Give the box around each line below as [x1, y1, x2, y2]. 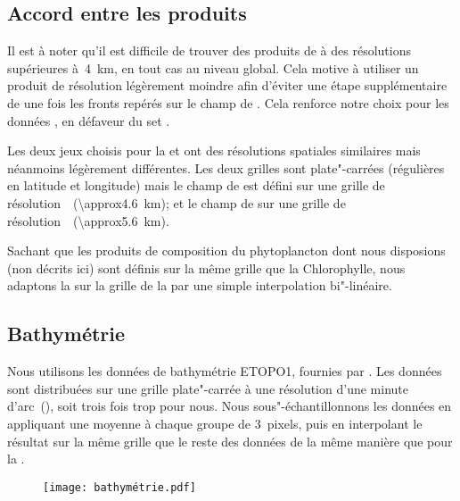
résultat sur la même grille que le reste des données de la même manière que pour [7, 431, 453, 450]
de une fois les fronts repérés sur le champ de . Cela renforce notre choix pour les [7, 93, 449, 112]
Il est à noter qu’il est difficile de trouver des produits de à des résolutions [7, 41, 411, 60]
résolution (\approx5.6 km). [7, 211, 169, 230]
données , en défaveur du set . [7, 111, 170, 129]
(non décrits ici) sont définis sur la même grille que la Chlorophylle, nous [7, 258, 406, 277]
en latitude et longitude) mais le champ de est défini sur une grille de [7, 176, 385, 195]
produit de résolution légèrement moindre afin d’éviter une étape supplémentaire [7, 76, 448, 95]
